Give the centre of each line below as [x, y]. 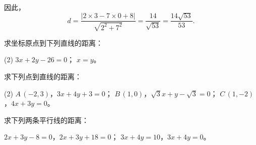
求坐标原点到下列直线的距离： [53, 42]
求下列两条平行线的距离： [46, 120]
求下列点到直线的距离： [43, 77]
